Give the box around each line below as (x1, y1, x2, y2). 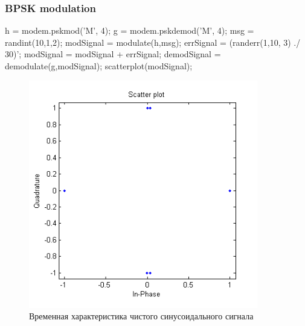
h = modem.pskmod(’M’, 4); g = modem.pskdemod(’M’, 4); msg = (5, 24, 254, 37)
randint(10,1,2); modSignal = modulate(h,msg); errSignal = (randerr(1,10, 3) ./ (5, 36, 301, 48)
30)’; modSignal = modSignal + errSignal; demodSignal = (5, 48, 221, 60)
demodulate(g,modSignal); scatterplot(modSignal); (5, 60, 193, 72)
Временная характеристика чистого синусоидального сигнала (29, 310, 254, 322)
